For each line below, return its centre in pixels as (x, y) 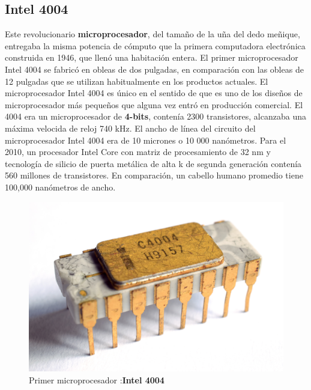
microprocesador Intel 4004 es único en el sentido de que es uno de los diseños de (154, 93)
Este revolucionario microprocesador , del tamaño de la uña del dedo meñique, (152, 34)
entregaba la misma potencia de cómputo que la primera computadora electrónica (155, 45)
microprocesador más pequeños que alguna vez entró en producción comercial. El (154, 104)
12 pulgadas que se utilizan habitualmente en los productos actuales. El (137, 81)
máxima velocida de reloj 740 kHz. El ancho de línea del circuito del (130, 128)
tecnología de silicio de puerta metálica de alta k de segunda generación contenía (153, 163)
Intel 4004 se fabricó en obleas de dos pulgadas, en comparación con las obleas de (154, 69)
